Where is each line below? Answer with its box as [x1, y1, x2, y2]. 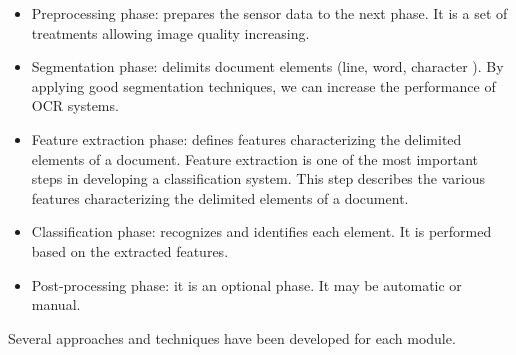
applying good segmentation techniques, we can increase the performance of [31, 75, 496, 96]
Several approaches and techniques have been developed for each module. [8, 327, 456, 348]
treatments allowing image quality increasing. [31, 22, 310, 43]
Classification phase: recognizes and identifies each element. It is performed [31, 221, 492, 242]
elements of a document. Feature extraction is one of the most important [31, 148, 478, 169]
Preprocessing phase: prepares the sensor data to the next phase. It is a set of [31, 3, 508, 23]
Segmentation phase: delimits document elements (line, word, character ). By [31, 56, 504, 77]
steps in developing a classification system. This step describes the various [31, 168, 485, 189]
